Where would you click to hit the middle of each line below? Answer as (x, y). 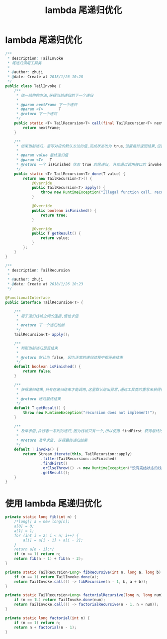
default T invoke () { (36, 449)
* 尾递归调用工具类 (24, 63)
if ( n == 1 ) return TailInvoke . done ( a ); (56, 577)
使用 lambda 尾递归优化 (53, 503)
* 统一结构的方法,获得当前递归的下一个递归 (55, 95)
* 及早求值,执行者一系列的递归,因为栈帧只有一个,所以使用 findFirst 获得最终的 (89, 431)
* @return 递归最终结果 (39, 399)
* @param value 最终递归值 (42, 155)
